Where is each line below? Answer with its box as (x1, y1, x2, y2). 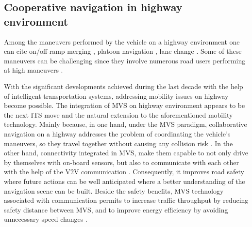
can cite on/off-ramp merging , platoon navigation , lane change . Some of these (4, 46, 242, 56)
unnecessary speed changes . (4, 214, 87, 224)
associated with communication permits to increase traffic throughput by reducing (4, 195, 249, 205)
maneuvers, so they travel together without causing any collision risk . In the (4, 138, 233, 148)
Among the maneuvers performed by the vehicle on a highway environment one (4, 36, 240, 46)
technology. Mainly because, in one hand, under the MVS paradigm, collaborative (4, 119, 247, 129)
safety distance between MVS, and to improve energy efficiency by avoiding (4, 204, 228, 214)
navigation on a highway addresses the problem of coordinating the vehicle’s (4, 128, 231, 138)
